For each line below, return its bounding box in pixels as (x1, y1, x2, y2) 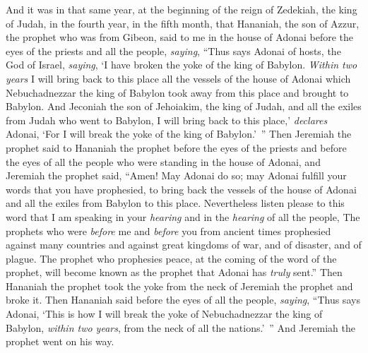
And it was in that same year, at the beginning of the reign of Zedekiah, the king (6, 2, 357, 16)
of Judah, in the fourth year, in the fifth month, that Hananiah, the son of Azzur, (6, 16, 360, 30)
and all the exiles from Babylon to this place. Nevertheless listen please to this (6, 196, 345, 210)
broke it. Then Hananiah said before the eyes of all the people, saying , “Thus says (6, 292, 360, 307)
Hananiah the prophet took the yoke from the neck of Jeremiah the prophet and (6, 278, 353, 293)
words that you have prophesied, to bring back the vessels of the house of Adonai (6, 181, 357, 196)
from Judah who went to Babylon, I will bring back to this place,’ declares (6, 112, 328, 127)
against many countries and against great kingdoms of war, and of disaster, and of (6, 237, 362, 252)
